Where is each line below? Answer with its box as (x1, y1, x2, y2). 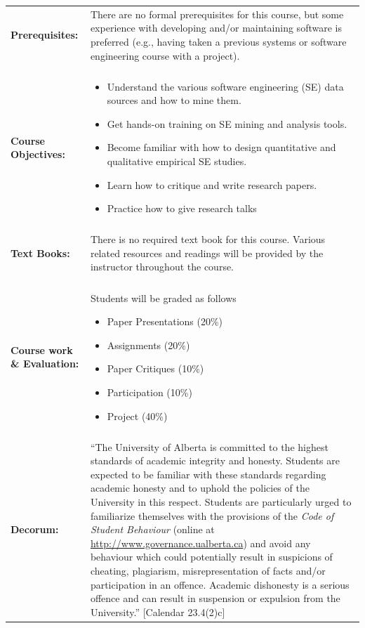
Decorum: (11, 522, 59, 537)
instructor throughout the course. (90, 259, 234, 274)
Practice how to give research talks (107, 201, 257, 216)
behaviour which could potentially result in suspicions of (90, 549, 333, 564)
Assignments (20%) (107, 337, 190, 352)
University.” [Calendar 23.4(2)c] (90, 604, 225, 619)
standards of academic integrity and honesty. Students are (90, 453, 340, 468)
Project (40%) (107, 408, 168, 423)
